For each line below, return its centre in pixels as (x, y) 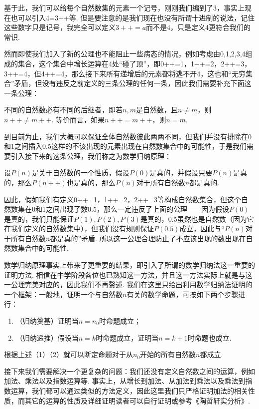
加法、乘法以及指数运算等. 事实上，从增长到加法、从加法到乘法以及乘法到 (125, 381)
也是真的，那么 (91, 182)
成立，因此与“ (202, 228)
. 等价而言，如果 (78, 119)
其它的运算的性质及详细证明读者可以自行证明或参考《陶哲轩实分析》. (137, 400)
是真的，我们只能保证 (39, 218)
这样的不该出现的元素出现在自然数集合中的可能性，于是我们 (149, 146)
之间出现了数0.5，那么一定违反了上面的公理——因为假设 (137, 209)
